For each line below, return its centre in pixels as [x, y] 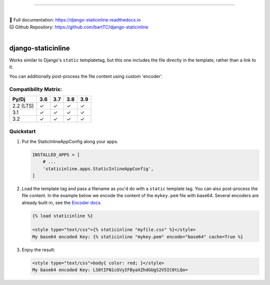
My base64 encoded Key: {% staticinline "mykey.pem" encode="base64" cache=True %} [138, 237]
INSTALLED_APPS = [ [56, 154]
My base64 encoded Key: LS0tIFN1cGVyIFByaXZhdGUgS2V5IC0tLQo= [110, 270]
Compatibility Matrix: [35, 89]
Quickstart [22, 131]
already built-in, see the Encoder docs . [62, 203]
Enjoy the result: [38, 250]
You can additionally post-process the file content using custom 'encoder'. [86, 76]
